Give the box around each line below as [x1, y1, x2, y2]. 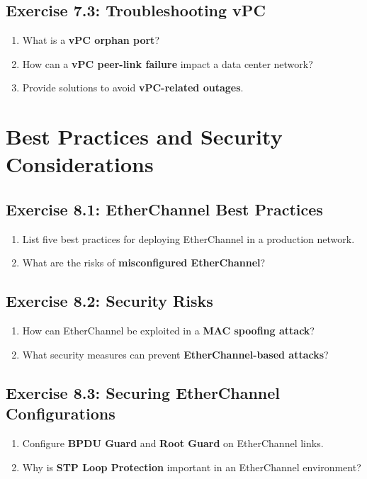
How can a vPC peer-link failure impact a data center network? [22, 56, 313, 71]
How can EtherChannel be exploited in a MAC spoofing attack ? [22, 323, 315, 338]
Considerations [6, 150, 154, 179]
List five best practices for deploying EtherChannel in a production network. [22, 231, 355, 246]
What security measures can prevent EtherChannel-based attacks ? [22, 346, 329, 361]
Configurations [6, 402, 115, 424]
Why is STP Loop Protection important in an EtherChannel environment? [22, 459, 361, 474]
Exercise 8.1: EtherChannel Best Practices [6, 198, 323, 220]
